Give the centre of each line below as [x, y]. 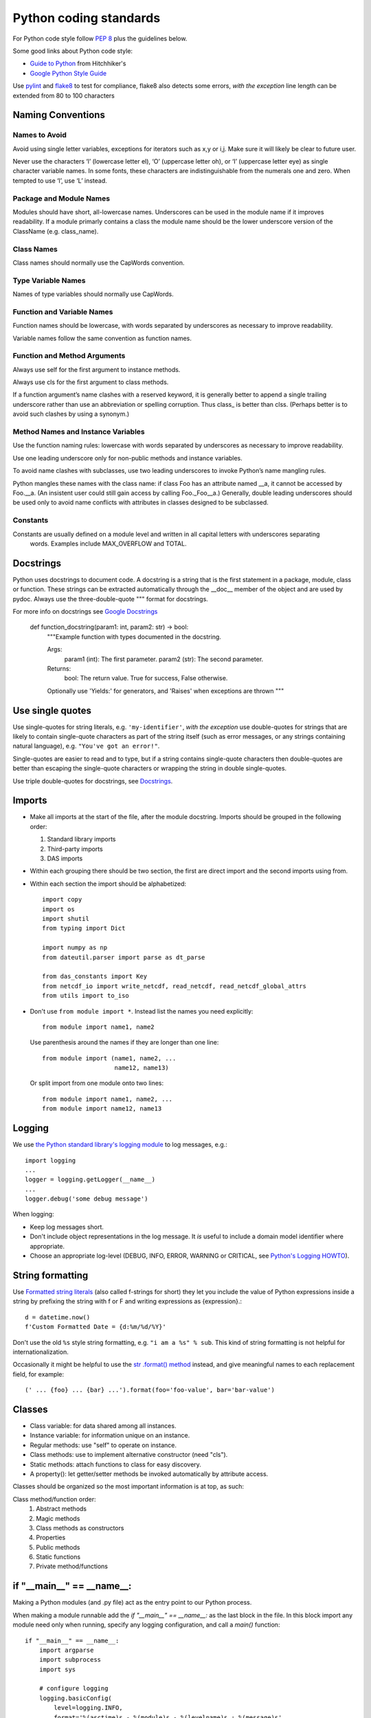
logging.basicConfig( [76, 1698]
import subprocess [70, 1660]
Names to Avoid [40, 135]
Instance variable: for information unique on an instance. [110, 1436]
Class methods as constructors [80, 1528]
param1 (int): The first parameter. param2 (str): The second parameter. [164, 659]
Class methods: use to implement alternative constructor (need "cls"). [129, 1455]
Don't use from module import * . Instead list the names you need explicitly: [142, 1011]
